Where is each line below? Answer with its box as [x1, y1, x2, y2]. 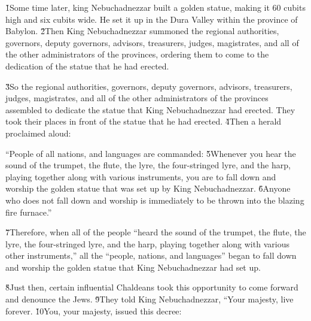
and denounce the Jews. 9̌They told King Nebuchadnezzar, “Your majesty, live [5, 293, 294, 305]
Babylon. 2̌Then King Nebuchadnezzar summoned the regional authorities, [5, 25, 279, 37]
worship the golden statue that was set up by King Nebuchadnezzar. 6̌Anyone [5, 182, 291, 195]
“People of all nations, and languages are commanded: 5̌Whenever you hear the [5, 147, 296, 159]
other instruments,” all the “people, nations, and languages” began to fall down [5, 249, 297, 262]
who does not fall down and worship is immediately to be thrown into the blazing [5, 193, 304, 206]
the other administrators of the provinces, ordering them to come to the [5, 48, 269, 60]
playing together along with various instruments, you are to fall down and [5, 170, 276, 183]
